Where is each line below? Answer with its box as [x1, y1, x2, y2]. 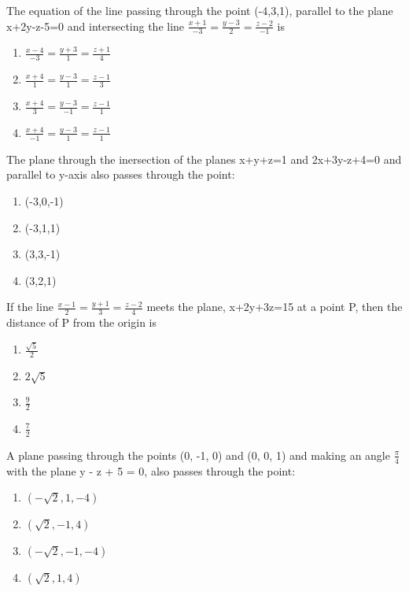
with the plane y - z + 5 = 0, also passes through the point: [6, 462, 296, 479]
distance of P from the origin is [6, 314, 157, 331]
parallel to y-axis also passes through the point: [6, 166, 235, 183]
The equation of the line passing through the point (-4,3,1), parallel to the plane [6, 2, 393, 18]
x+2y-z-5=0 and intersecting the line [6, 17, 185, 34]
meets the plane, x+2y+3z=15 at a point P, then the [146, 298, 403, 315]
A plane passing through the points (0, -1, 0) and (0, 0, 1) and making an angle [6, 446, 390, 463]
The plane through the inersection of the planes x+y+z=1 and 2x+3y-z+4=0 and [6, 150, 402, 167]
